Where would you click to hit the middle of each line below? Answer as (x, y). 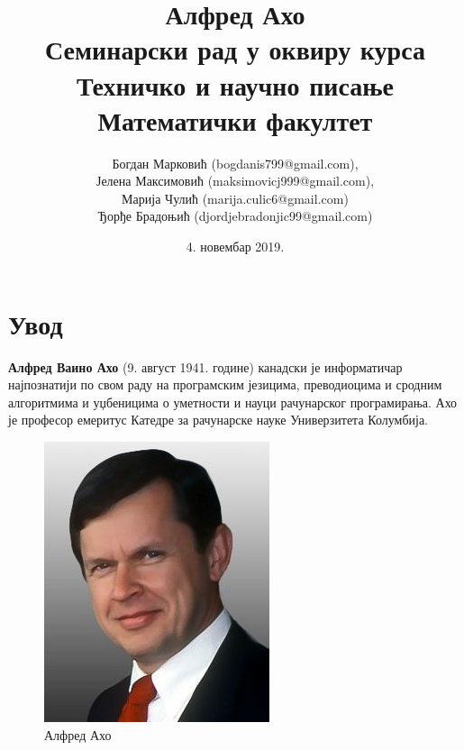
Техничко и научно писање (235, 84)
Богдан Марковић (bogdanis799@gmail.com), (235, 163)
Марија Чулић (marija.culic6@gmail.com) (235, 198)
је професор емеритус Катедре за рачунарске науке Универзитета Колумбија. (218, 420)
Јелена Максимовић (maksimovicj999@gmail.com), (235, 181)
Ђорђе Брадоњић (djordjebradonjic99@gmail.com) (235, 216)
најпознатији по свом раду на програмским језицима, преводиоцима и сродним (225, 384)
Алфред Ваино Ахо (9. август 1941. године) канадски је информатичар (205, 366)
